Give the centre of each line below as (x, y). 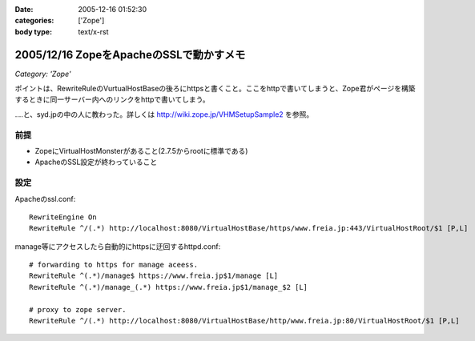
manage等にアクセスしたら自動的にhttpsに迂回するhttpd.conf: (118, 246)
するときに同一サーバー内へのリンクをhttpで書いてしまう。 (112, 99)
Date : (24, 9)
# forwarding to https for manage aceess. (114, 265)
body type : (33, 31)
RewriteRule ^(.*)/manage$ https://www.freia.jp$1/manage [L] (154, 276)
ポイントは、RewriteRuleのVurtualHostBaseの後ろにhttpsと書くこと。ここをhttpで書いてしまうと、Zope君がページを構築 (215, 89)
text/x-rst (93, 31)
